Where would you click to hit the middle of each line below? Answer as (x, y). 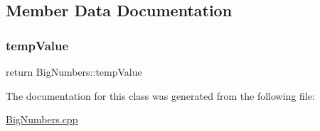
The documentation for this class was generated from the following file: (160, 95)
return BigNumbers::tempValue (74, 72)
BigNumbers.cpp (42, 119)
